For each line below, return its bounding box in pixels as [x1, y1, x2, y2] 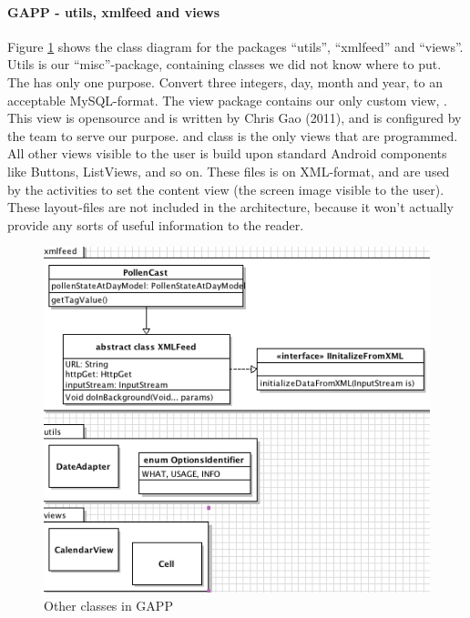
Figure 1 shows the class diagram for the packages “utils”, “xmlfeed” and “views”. [7, 36, 464, 56]
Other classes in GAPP [44, 595, 173, 614]
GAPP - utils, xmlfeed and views [7, 2, 220, 21]
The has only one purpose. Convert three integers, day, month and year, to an [7, 72, 443, 91]
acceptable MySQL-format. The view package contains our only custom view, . [7, 90, 448, 109]
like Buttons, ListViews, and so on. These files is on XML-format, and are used [7, 161, 450, 180]
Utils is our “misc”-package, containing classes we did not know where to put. [7, 55, 442, 74]
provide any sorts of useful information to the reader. [7, 215, 304, 234]
